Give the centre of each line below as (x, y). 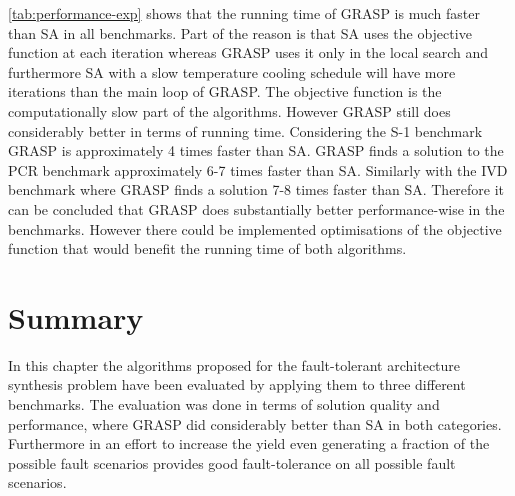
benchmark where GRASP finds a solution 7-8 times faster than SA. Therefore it (256, 189)
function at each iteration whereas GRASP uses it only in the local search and (248, 52)
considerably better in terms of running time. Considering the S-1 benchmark (245, 130)
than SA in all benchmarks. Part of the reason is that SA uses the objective (240, 32)
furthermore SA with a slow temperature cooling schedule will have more (232, 71)
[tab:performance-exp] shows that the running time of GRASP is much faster (244, 13)
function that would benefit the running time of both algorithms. (207, 248)
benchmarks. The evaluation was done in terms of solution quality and (224, 404)
